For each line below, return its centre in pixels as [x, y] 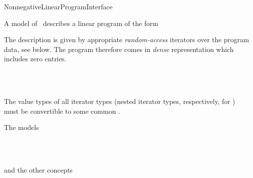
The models [22, 127]
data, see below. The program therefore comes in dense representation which [119, 49]
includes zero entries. [35, 59]
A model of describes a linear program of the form [81, 23]
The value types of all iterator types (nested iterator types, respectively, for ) [120, 101]
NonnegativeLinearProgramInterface [58, 6]
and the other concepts [38, 170]
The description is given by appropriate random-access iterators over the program [126, 39]
